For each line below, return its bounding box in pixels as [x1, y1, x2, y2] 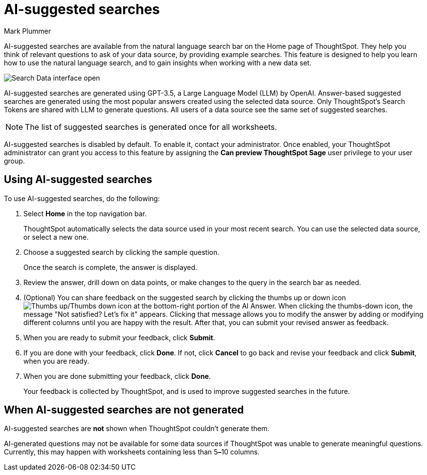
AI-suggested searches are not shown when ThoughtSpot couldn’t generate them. [4, 424, 269, 433]
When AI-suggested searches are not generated [4, 404, 244, 416]
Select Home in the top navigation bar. [23, 209, 147, 218]
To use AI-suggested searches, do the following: [4, 194, 160, 203]
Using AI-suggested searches [4, 173, 152, 186]
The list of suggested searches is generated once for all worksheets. [25, 122, 277, 132]
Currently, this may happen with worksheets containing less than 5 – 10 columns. [4, 448, 260, 456]
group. [4, 156, 25, 165]
